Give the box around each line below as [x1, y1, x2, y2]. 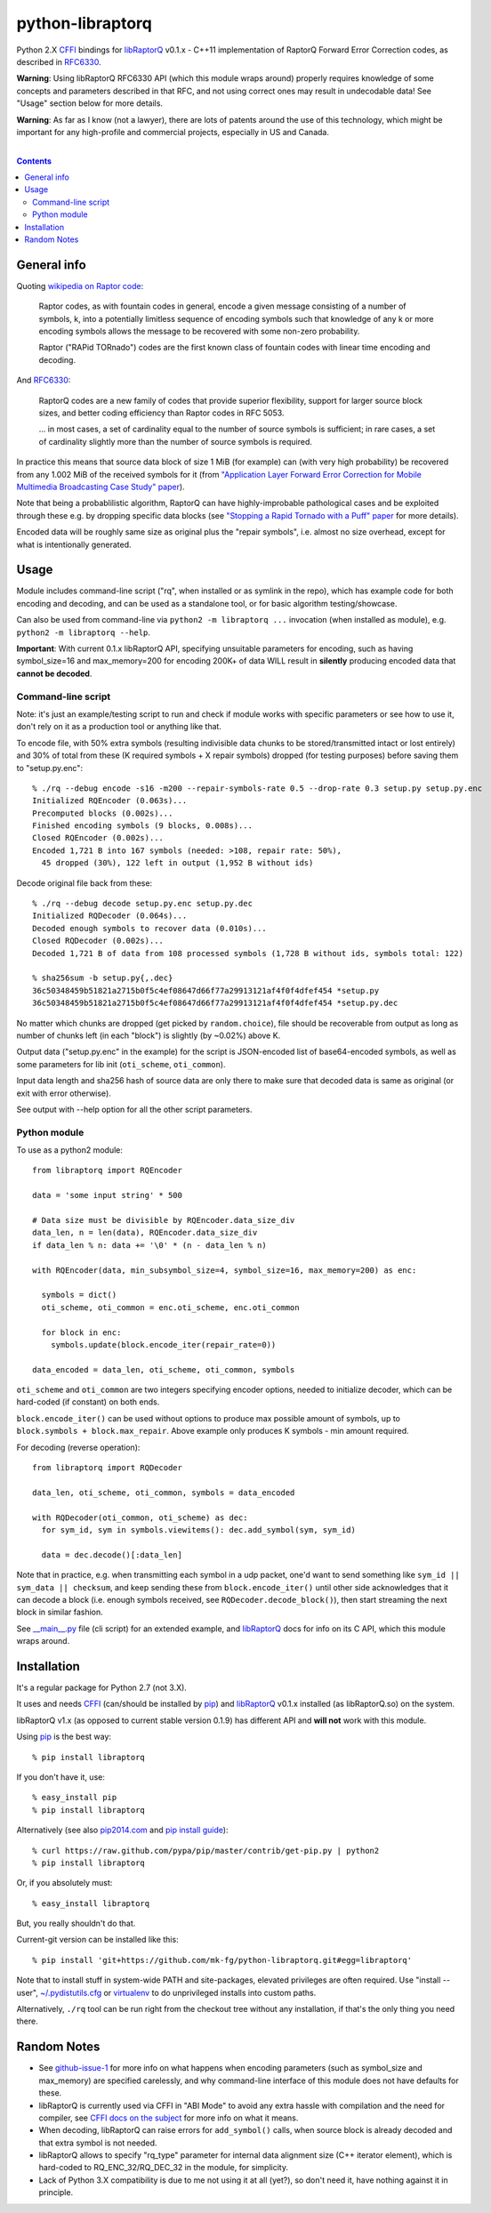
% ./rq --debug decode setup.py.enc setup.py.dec [32, 898, 254, 909]
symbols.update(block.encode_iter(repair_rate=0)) [50, 1340, 277, 1349]
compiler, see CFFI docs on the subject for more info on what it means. [38, 2112, 299, 2123]
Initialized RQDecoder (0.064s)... [32, 911, 188, 921]
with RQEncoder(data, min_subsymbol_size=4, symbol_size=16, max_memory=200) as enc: [32, 1265, 417, 1275]
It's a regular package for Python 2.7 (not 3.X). [16, 1682, 187, 1693]
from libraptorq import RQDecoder [32, 1463, 182, 1473]
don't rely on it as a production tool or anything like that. [16, 721, 222, 732]
